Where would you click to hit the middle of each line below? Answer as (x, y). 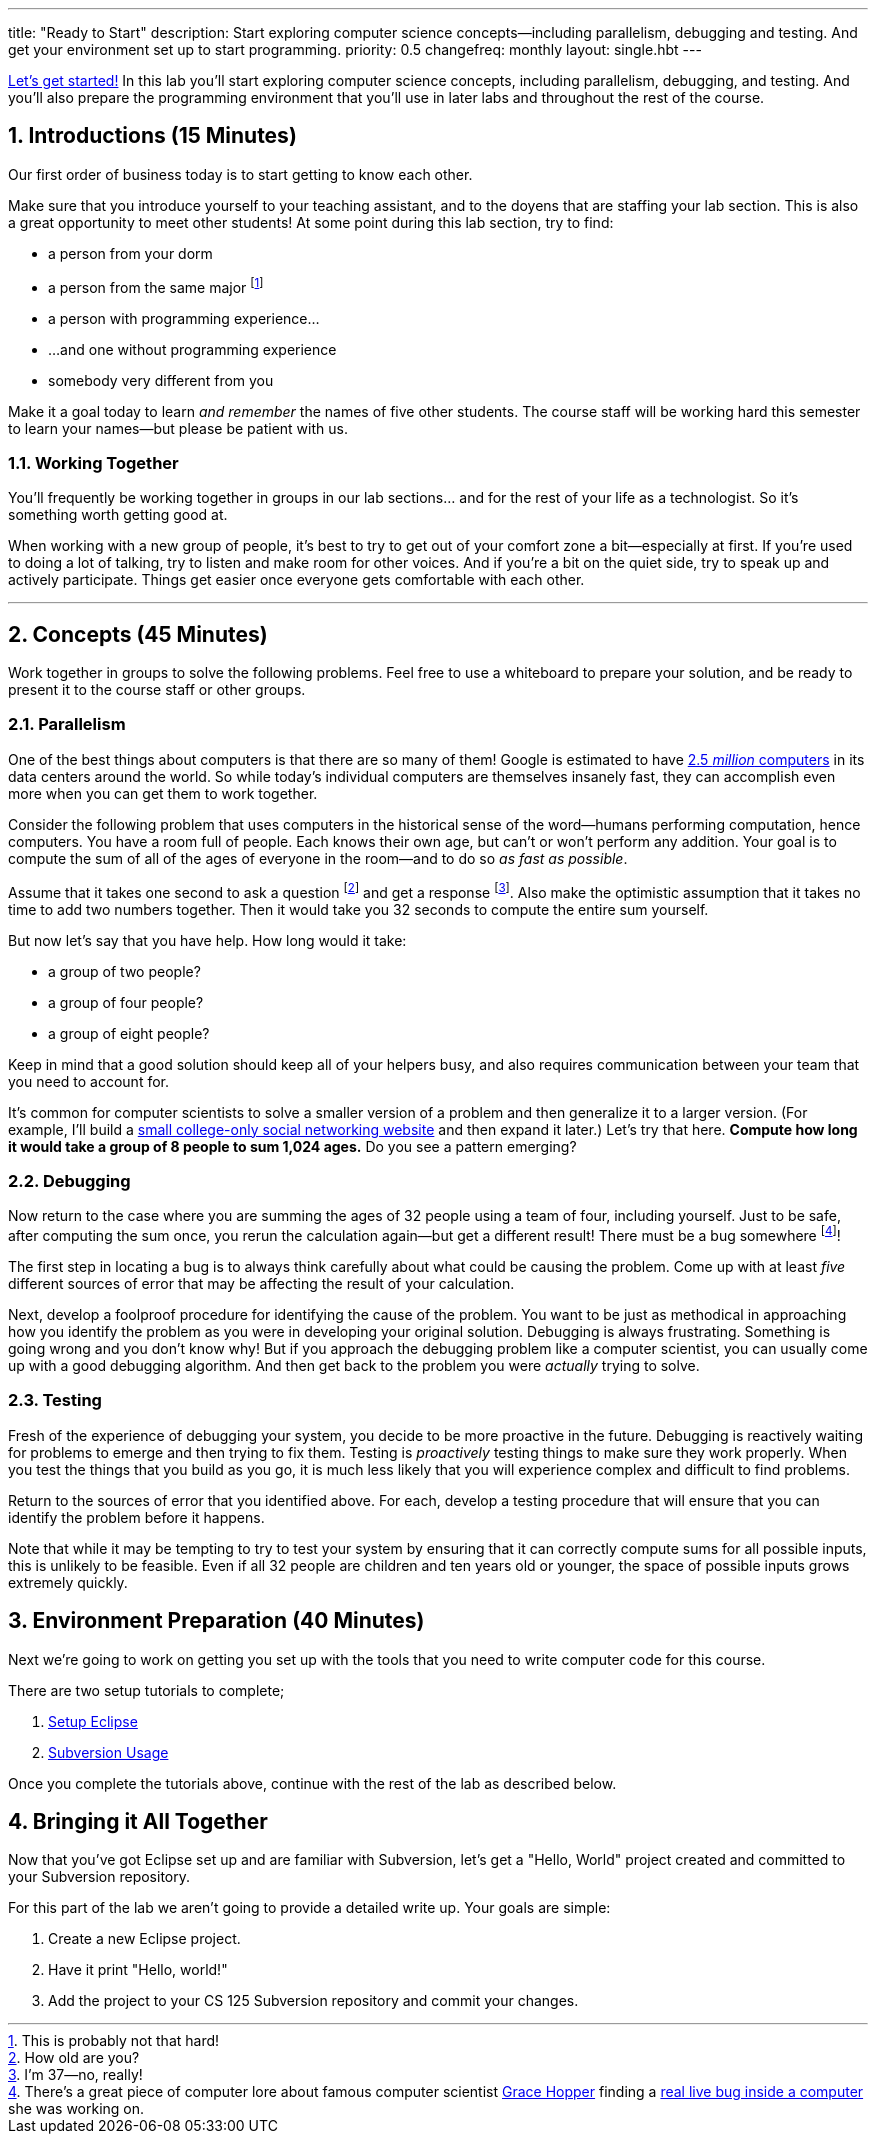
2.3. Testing (55, 1400)
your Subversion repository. (99, 1877)
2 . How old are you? (74, 2058)
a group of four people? (126, 1002)
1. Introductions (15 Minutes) (152, 136)
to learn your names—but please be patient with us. (178, 428)
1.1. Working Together (93, 462)
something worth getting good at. (118, 515)
